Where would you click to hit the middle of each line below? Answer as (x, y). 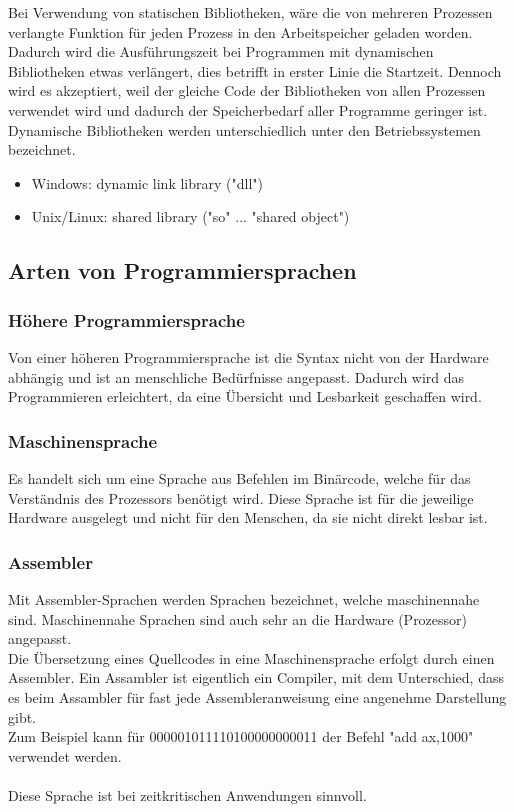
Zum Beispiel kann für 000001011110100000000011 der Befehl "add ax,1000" (241, 736)
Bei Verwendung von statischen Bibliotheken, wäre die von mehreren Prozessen (250, 12)
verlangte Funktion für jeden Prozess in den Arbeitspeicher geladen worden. (240, 31)
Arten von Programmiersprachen (182, 270)
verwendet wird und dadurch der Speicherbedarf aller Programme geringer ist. (248, 109)
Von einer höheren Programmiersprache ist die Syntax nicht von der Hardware (248, 356)
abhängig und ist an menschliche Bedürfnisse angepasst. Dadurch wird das (236, 376)
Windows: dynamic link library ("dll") (147, 182)
